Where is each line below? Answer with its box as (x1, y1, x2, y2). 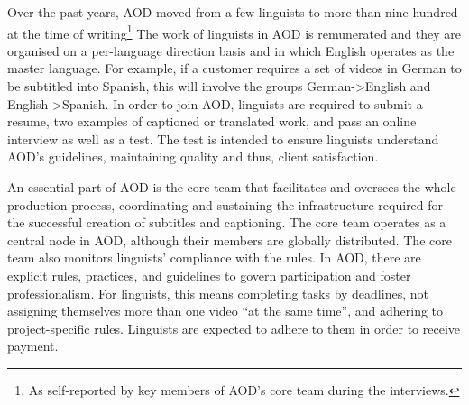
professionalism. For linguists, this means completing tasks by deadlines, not (7, 283, 428, 302)
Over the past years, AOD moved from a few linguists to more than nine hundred (7, 3, 458, 21)
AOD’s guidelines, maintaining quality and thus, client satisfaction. (7, 147, 379, 166)
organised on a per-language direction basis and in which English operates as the (7, 41, 455, 60)
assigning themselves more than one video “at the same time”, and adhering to (7, 301, 444, 320)
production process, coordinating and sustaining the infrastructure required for (7, 195, 444, 214)
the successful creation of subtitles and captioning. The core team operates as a (7, 213, 446, 232)
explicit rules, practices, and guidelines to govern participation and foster (7, 265, 411, 284)
